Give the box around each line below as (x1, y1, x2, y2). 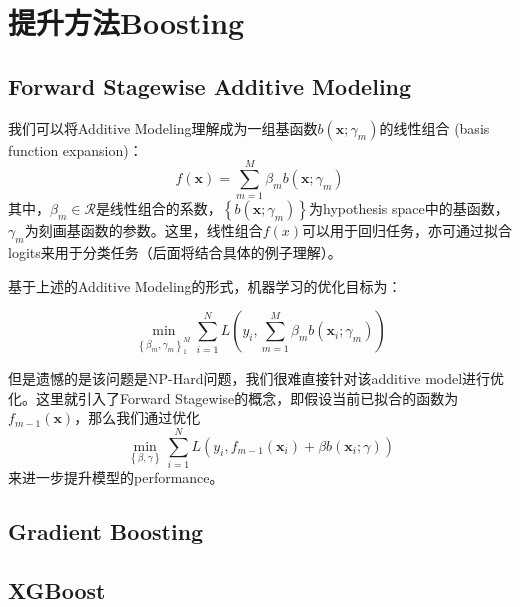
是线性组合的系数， (95, 198, 222, 219)
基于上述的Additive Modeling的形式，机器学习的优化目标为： (8, 275, 402, 296)
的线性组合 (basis (379, 117, 490, 138)
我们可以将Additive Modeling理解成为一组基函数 (8, 117, 318, 138)
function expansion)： (8, 139, 143, 160)
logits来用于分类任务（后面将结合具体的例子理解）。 (8, 242, 342, 263)
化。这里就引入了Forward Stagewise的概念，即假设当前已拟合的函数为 (8, 387, 459, 408)
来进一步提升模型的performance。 (8, 466, 224, 487)
